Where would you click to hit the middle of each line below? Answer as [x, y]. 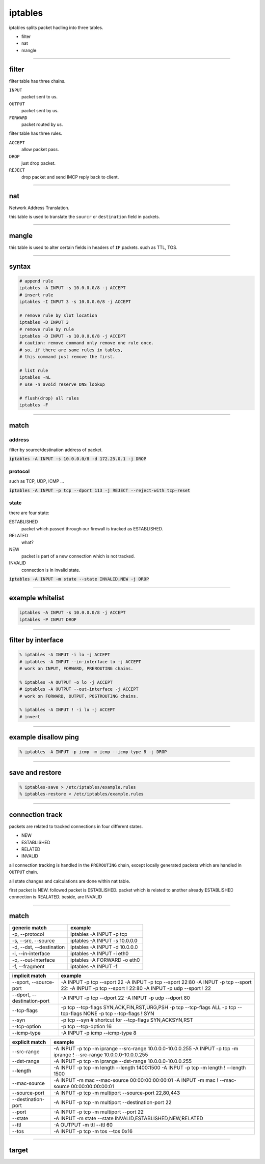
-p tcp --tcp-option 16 [86, 1027]
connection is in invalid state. [51, 570]
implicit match [29, 976]
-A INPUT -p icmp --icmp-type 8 [99, 1033]
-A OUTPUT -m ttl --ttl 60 [83, 1125]
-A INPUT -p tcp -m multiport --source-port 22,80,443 [117, 1093]
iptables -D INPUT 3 [44, 322]
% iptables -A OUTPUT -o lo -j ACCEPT [66, 682]
